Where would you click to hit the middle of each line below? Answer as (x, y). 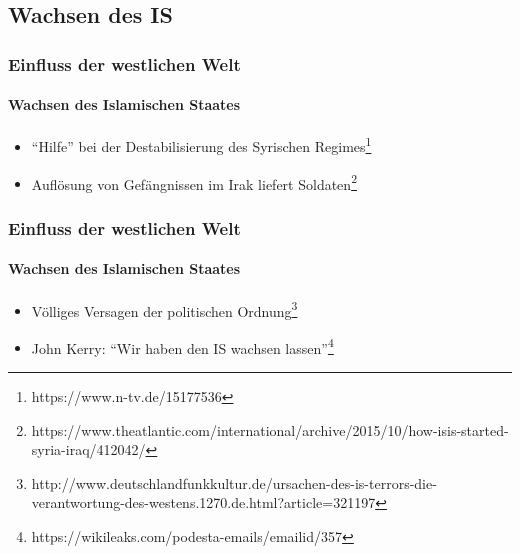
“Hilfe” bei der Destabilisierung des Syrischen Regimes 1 (201, 145)
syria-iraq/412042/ (88, 449)
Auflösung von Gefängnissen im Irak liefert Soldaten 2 (194, 182)
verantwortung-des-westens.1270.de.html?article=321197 (203, 502)
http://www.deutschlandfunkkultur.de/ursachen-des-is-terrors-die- (234, 482)
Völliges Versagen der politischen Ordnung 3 (164, 309)
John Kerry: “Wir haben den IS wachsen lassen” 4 (182, 346)
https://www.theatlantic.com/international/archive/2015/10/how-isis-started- (270, 429)
